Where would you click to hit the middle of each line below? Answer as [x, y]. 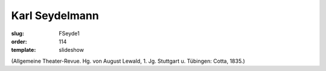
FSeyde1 [69, 33]
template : [24, 50]
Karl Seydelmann [55, 16]
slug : [18, 33]
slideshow [72, 50]
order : [19, 41]
